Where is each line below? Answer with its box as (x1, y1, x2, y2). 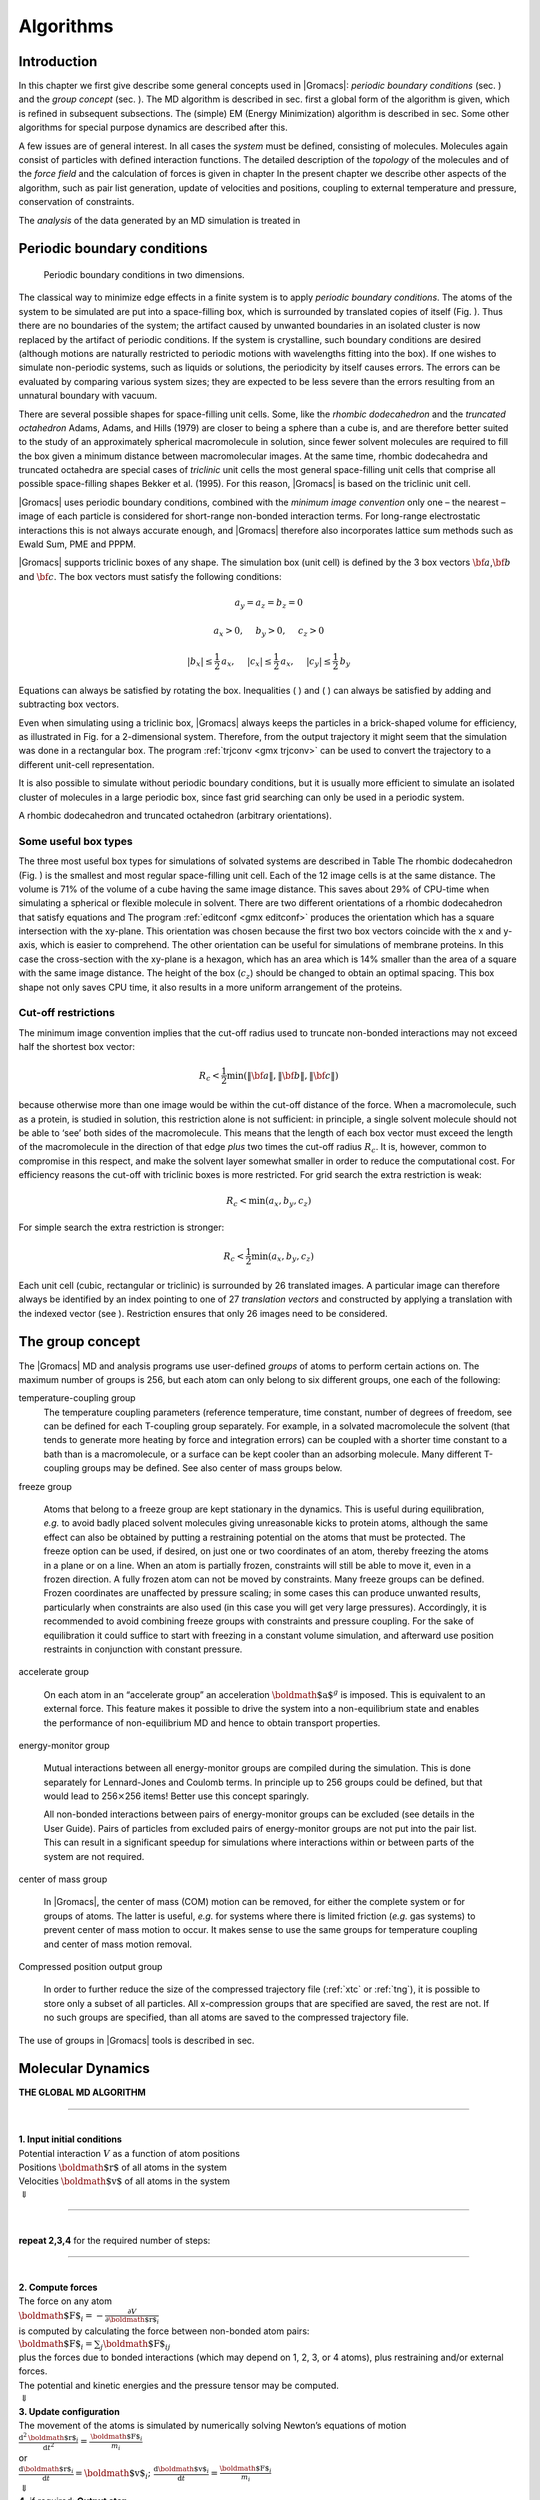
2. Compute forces (18, 2281, 98, 2293)
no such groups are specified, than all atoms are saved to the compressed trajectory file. (43, 2011, 409, 2024)
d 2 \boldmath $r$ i (18, 2431, 79, 2444)
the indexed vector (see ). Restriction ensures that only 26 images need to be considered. (18, 1307, 389, 1319)
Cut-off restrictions (18, 1006, 115, 1020)
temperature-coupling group (18, 1392, 136, 1404)
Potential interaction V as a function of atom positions (18, 2147, 240, 2159)
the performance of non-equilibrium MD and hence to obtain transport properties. (43, 1716, 381, 1729)
